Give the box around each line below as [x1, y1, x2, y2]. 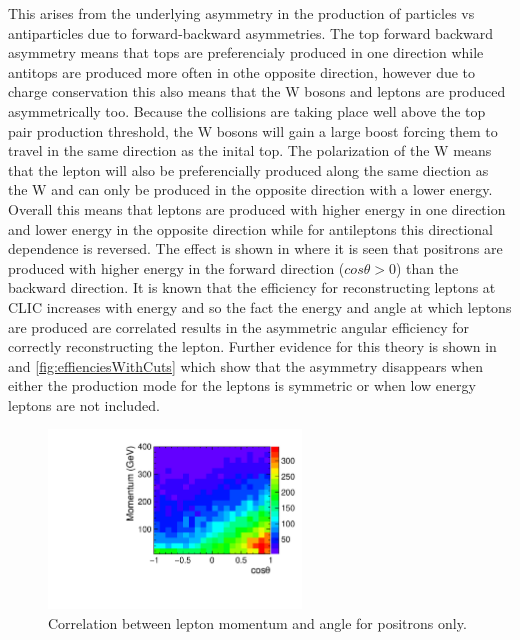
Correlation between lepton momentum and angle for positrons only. [48, 612, 467, 633]
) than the [395, 257, 459, 278]
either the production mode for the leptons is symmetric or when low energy [8, 375, 476, 396]
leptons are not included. [8, 394, 160, 415]
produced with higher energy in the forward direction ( [8, 257, 345, 278]
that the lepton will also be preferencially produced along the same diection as [8, 159, 489, 180]
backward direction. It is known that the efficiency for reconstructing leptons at [8, 277, 496, 298]
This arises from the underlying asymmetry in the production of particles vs [8, 3, 475, 23]
